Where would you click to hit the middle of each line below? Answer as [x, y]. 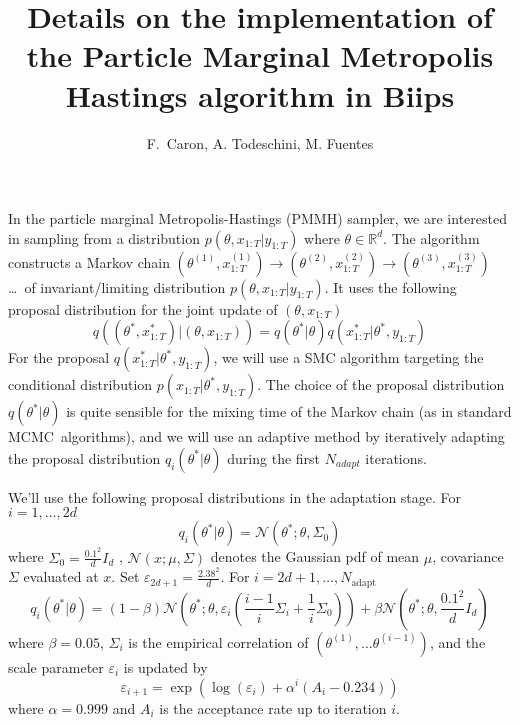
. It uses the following [390, 286]
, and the [457, 641]
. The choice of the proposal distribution [381, 384]
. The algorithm [431, 237]
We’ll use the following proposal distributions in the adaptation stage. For [235, 496]
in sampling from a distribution [104, 237]
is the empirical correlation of [218, 641]
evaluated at [61, 576]
